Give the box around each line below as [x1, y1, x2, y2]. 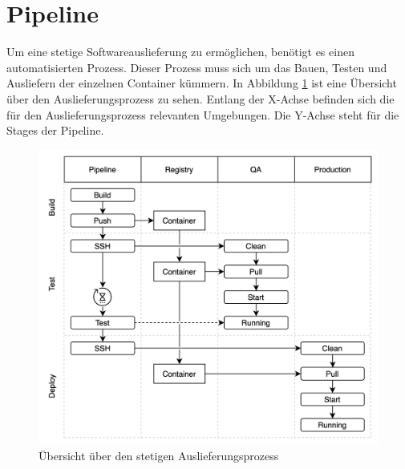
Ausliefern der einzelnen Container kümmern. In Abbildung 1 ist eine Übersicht [6, 75, 397, 91]
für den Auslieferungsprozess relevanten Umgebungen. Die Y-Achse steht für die [6, 106, 399, 123]
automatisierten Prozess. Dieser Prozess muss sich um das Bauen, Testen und [6, 59, 387, 75]
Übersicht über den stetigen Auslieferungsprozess [38, 447, 279, 464]
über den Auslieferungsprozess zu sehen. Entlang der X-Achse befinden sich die [6, 90, 395, 107]
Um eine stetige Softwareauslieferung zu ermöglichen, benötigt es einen [6, 43, 354, 60]
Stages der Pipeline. [6, 122, 104, 139]
